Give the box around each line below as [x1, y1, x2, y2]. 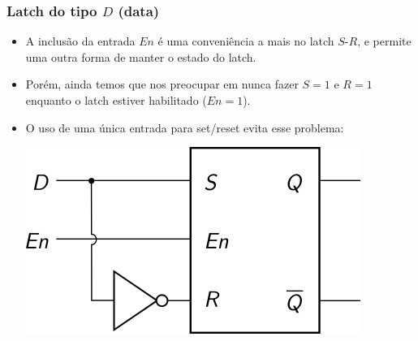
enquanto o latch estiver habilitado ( [25, 92, 207, 108]
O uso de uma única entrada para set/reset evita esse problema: [25, 119, 344, 136]
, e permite [357, 32, 412, 50]
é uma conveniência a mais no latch [157, 32, 334, 50]
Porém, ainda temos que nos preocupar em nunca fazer [25, 76, 299, 93]
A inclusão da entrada [25, 32, 136, 50]
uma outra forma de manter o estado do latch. [25, 48, 256, 65]
